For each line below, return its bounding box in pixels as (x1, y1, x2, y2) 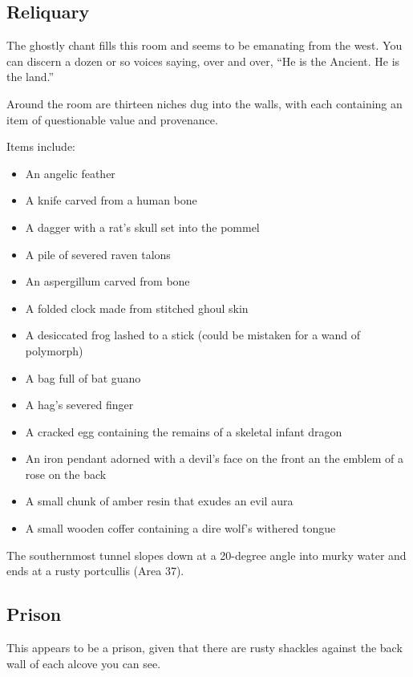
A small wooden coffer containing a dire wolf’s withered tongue (25, 520, 336, 537)
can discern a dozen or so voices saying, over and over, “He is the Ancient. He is (6, 52, 400, 69)
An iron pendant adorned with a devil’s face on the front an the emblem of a (25, 450, 403, 467)
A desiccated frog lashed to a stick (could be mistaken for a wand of (25, 326, 361, 343)
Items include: (6, 138, 76, 155)
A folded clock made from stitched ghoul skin (25, 299, 249, 316)
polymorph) (25, 342, 83, 359)
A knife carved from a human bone (25, 192, 197, 209)
